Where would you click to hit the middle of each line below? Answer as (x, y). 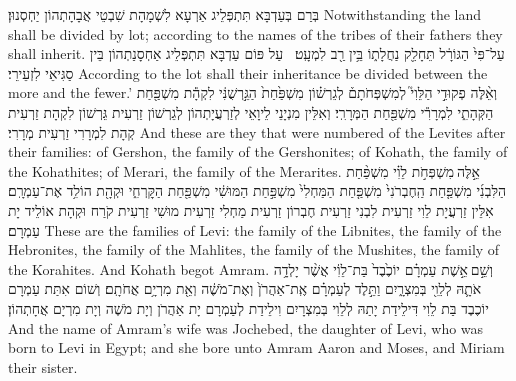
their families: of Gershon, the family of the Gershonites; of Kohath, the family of (258, 151)
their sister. (43, 366)
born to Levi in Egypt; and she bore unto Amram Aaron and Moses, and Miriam (256, 347)
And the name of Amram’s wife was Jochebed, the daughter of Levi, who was (246, 327)
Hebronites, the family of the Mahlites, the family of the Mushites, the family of (254, 249)
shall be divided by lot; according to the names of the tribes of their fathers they (255, 33)
